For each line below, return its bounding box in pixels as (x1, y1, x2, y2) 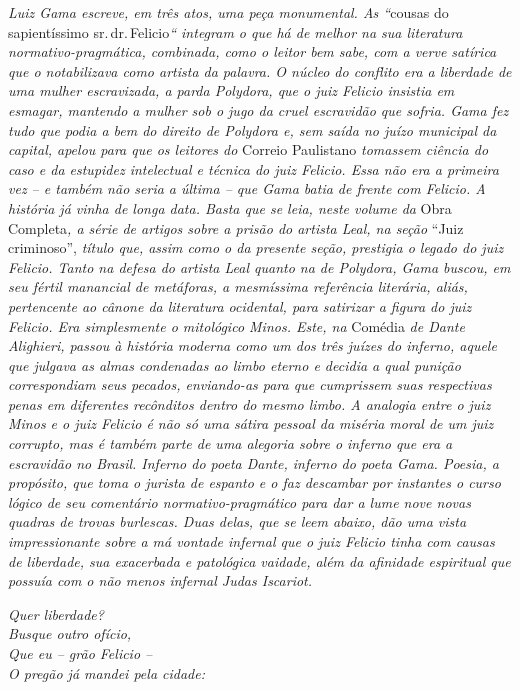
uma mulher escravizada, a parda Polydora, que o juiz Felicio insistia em (8, 80, 455, 101)
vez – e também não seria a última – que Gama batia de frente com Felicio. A (8, 178, 486, 199)
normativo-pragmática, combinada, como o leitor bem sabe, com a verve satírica (8, 41, 497, 62)
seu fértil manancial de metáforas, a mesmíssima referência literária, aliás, (8, 276, 468, 297)
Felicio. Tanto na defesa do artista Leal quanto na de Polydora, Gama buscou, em (8, 256, 511, 277)
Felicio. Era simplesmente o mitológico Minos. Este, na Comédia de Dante (8, 315, 465, 336)
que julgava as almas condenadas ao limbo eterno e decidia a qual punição (8, 354, 461, 375)
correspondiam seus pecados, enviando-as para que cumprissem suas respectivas (8, 374, 492, 395)
